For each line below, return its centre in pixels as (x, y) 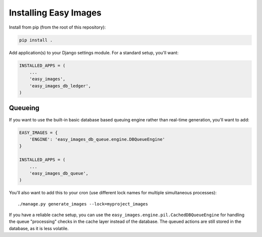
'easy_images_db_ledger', (60, 86)
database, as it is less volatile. (39, 228)
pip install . (36, 40)
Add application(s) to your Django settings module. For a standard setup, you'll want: (94, 52)
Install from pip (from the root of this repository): (57, 27)
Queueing (24, 108)
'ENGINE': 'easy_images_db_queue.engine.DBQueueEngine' (97, 139)
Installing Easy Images (55, 13)
